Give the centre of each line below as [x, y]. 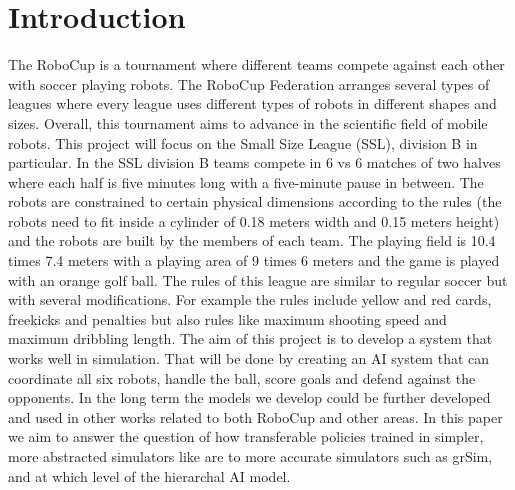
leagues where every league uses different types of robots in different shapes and [252, 103]
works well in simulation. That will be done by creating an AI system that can [249, 358]
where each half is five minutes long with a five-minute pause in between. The [246, 181]
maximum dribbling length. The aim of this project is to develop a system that [250, 338]
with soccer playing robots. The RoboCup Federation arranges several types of [249, 83]
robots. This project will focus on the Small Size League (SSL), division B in [243, 142]
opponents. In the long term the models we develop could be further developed [249, 397]
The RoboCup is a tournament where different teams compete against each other [256, 64]
